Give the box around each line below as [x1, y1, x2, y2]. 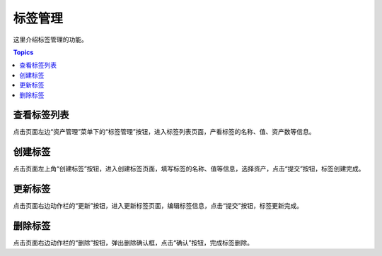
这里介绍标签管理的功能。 [13, 35, 88, 44]
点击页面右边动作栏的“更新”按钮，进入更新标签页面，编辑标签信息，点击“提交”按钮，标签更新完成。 [13, 202, 303, 210]
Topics [13, 48, 34, 56]
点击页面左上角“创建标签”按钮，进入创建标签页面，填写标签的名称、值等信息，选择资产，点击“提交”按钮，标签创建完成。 [13, 164, 365, 173]
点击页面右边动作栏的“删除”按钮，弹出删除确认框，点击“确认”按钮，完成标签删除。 [13, 238, 254, 247]
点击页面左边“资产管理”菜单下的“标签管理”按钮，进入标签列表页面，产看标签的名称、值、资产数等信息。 [13, 128, 316, 136]
